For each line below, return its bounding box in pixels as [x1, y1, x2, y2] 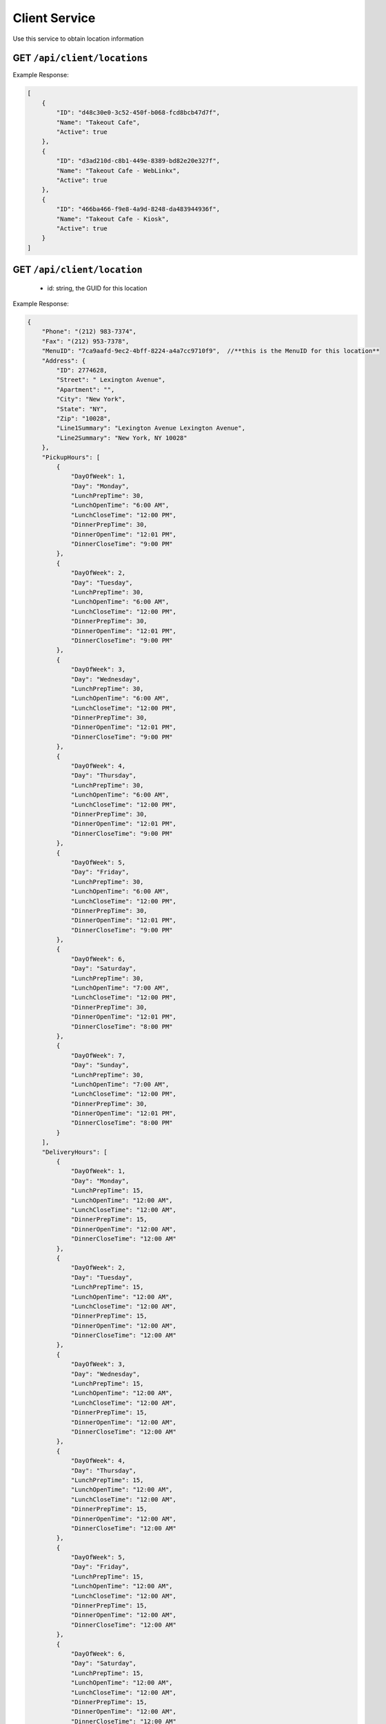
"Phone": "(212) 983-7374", [41, 328, 137, 336]
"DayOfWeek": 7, [70, 1052, 126, 1059]
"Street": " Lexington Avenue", [56, 376, 165, 384]
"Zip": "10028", [56, 414, 112, 422]
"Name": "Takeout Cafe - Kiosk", [56, 214, 170, 223]
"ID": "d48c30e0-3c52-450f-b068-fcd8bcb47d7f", [56, 109, 221, 117]
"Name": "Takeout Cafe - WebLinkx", [56, 166, 181, 174]
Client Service [12, 10, 96, 26]
